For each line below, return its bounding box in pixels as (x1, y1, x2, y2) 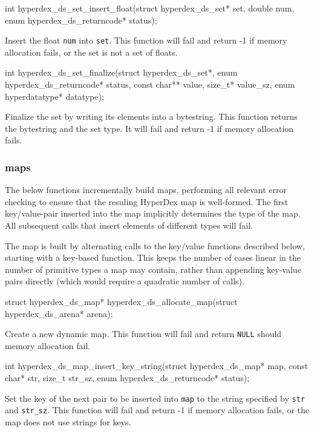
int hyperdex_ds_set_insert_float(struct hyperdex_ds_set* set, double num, (5, 2, 295, 14)
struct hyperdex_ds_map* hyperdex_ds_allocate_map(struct (5, 295, 238, 307)
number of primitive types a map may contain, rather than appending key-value (5, 263, 301, 275)
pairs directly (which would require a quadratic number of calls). (5, 275, 244, 287)
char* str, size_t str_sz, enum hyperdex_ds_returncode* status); (5, 371, 250, 384)
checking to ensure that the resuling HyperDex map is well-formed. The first (5, 195, 289, 208)
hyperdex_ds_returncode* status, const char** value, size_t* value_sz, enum (5, 78, 295, 91)
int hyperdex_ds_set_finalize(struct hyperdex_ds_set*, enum (5, 66, 238, 79)
